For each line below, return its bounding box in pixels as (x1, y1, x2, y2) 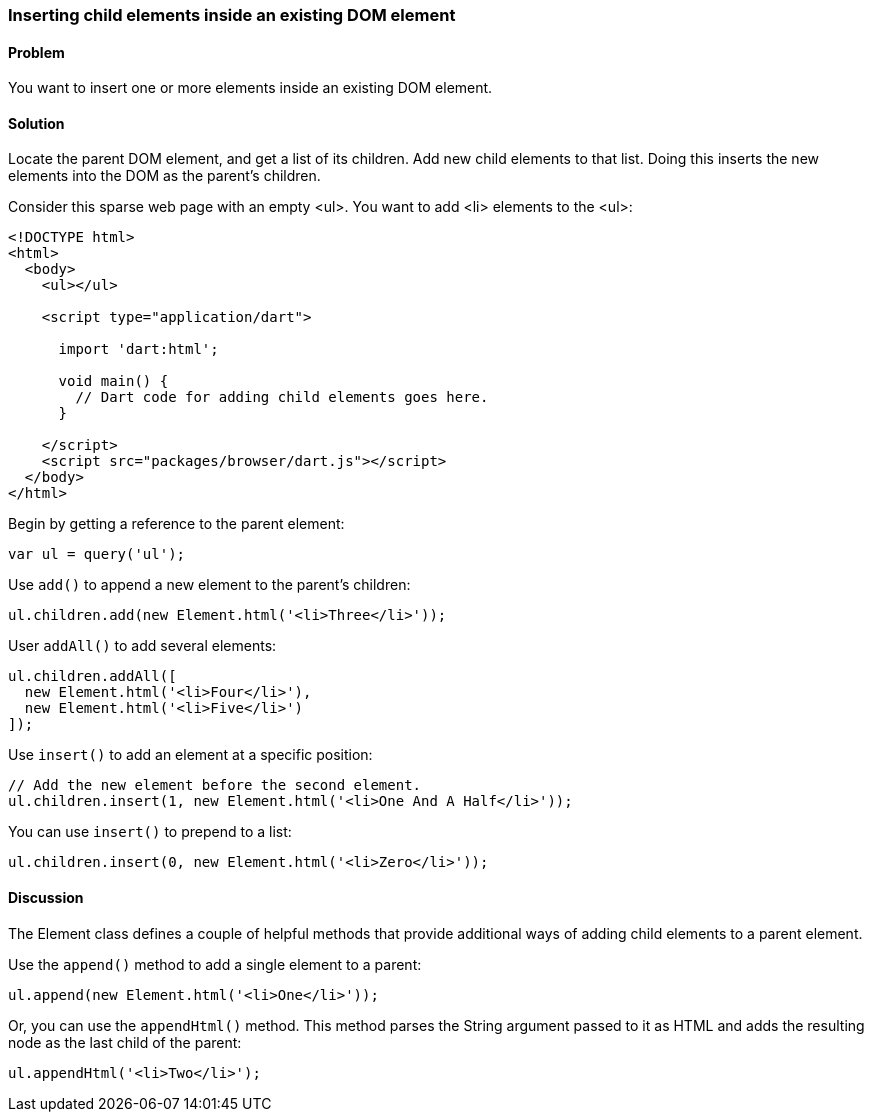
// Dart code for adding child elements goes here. (75, 389, 489, 406)
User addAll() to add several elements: (8, 637, 277, 655)
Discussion (8, 889, 84, 907)
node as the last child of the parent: (8, 1033, 242, 1051)
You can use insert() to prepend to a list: (8, 823, 292, 841)
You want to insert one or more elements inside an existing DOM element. (8, 79, 493, 97)
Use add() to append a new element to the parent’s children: (8, 576, 411, 594)
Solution (8, 114, 65, 132)
